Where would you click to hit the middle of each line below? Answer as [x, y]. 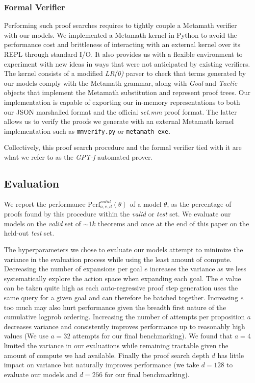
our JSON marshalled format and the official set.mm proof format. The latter [121, 111]
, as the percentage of [199, 203]
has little [231, 355]
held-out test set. [29, 233]
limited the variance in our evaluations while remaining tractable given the [116, 345]
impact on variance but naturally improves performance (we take [102, 365]
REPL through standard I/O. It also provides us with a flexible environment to [123, 54]
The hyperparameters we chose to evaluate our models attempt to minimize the [124, 250]
